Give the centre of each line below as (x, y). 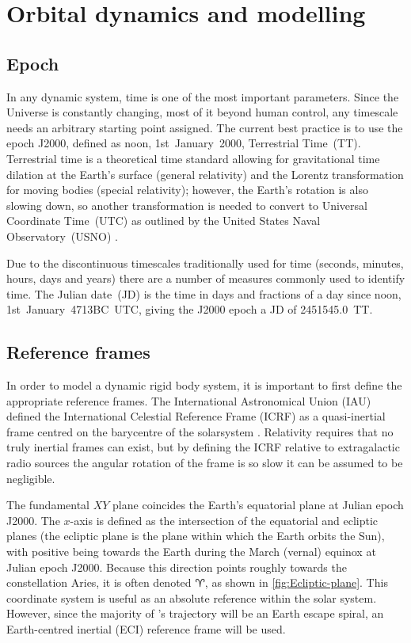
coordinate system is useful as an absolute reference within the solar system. (192, 597)
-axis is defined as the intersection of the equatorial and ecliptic (224, 520)
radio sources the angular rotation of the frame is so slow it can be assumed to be (205, 463)
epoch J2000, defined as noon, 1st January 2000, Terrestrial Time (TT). (184, 143)
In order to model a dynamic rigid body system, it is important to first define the (204, 385)
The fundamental (48, 505)
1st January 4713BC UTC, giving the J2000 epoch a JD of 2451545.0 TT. (190, 309)
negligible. (31, 478)
